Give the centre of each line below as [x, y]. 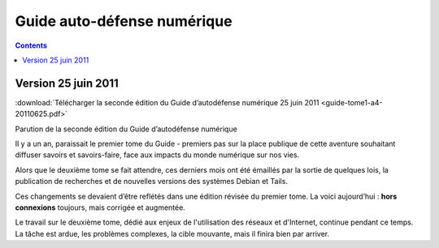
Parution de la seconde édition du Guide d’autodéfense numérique [126, 129]
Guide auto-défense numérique [124, 21]
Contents [31, 45]
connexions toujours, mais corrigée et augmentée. [100, 207]
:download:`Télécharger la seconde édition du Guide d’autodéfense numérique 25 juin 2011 [167, 102]
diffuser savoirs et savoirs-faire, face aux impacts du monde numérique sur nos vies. [157, 155]
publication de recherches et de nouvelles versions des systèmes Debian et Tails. [152, 182]
